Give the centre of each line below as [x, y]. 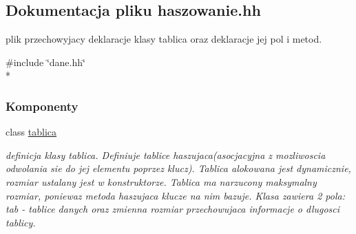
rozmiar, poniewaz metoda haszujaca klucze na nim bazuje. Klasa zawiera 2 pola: [175, 195]
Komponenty [42, 106]
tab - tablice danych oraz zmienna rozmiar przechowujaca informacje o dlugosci [173, 209]
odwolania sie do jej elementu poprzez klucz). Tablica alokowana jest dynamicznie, [178, 168]
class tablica [31, 132]
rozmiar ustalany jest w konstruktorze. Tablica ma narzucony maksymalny [161, 181]
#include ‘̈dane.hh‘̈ [45, 62]
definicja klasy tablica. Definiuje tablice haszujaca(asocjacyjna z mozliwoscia [166, 155]
